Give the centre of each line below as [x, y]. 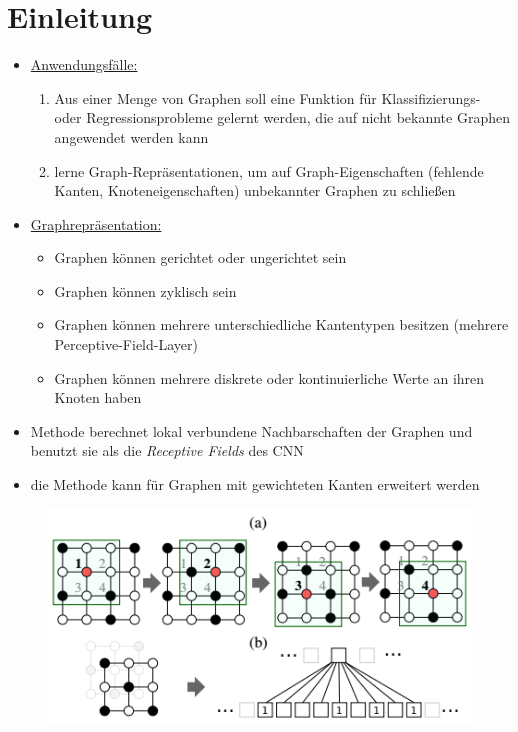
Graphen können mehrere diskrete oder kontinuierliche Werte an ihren [269, 377]
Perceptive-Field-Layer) [126, 344]
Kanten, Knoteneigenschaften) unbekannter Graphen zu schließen [255, 190]
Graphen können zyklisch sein [145, 290]
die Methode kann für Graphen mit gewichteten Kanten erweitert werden [255, 484]
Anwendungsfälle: [84, 64]
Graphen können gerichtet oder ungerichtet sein [200, 257]
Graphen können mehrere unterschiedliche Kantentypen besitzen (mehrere [281, 324]
